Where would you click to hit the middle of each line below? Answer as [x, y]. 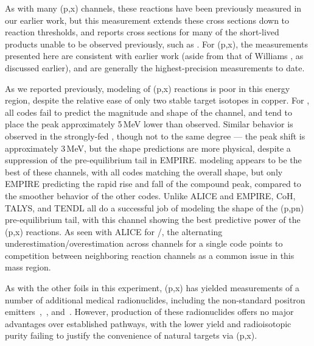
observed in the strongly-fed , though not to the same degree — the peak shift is [155, 136]
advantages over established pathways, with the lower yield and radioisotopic [148, 323]
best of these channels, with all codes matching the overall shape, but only [144, 171]
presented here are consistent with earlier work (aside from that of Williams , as [154, 56]
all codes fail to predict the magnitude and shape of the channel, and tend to [148, 112]
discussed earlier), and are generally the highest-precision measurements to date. [155, 67]
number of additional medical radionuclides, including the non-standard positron [155, 299]
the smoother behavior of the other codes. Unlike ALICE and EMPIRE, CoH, [150, 195]
